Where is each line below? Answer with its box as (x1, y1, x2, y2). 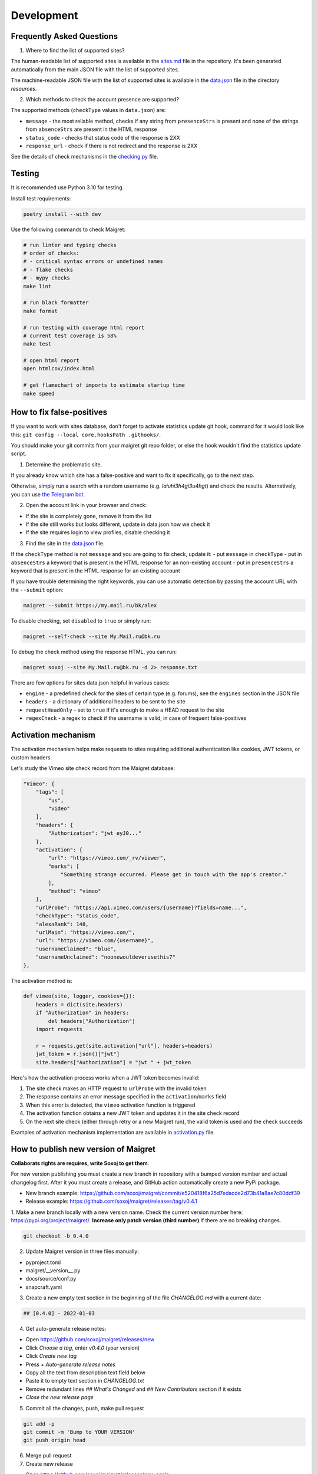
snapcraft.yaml (25, 1283, 62, 1291)
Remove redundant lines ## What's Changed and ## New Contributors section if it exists (25, 1386, 241, 1393)
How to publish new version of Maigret (11, 1144, 156, 1154)
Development (11, 9, 78, 22)
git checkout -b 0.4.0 (23, 1233, 89, 1239)
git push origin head (23, 1437, 86, 1444)
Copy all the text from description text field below (25, 1369, 145, 1376)
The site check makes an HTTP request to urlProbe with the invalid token (25, 1085, 207, 1092)
